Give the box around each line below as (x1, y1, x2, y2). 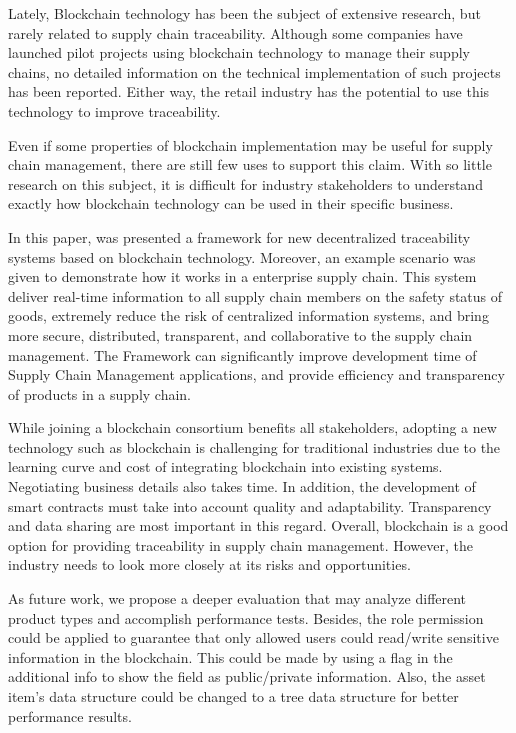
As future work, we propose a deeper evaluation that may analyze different (8, 588, 467, 609)
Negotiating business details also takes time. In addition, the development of (8, 476, 476, 497)
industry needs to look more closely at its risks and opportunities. (8, 554, 411, 575)
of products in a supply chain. (8, 383, 192, 404)
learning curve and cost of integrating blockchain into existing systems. (8, 456, 443, 477)
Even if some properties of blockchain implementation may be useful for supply (8, 134, 493, 155)
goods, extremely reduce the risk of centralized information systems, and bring (8, 305, 489, 326)
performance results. (8, 705, 132, 726)
